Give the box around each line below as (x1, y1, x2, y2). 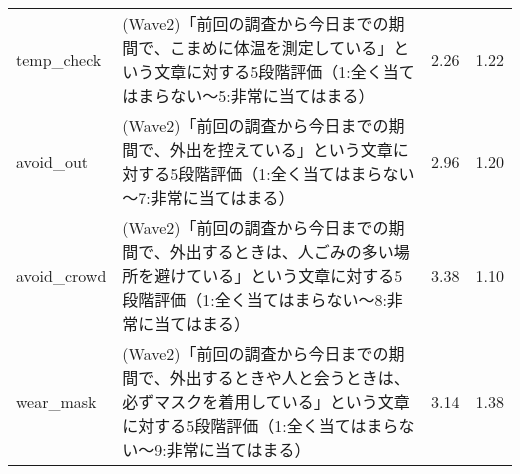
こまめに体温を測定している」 (169, 36, 394, 59)
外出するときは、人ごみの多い (169, 240, 394, 263)
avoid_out (16, 149, 89, 173)
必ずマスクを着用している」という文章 (122, 390, 410, 413)
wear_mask (16, 389, 97, 413)
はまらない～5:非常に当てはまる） (122, 84, 375, 107)
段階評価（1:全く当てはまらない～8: (122, 288, 387, 311)
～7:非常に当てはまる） (122, 186, 295, 209)
